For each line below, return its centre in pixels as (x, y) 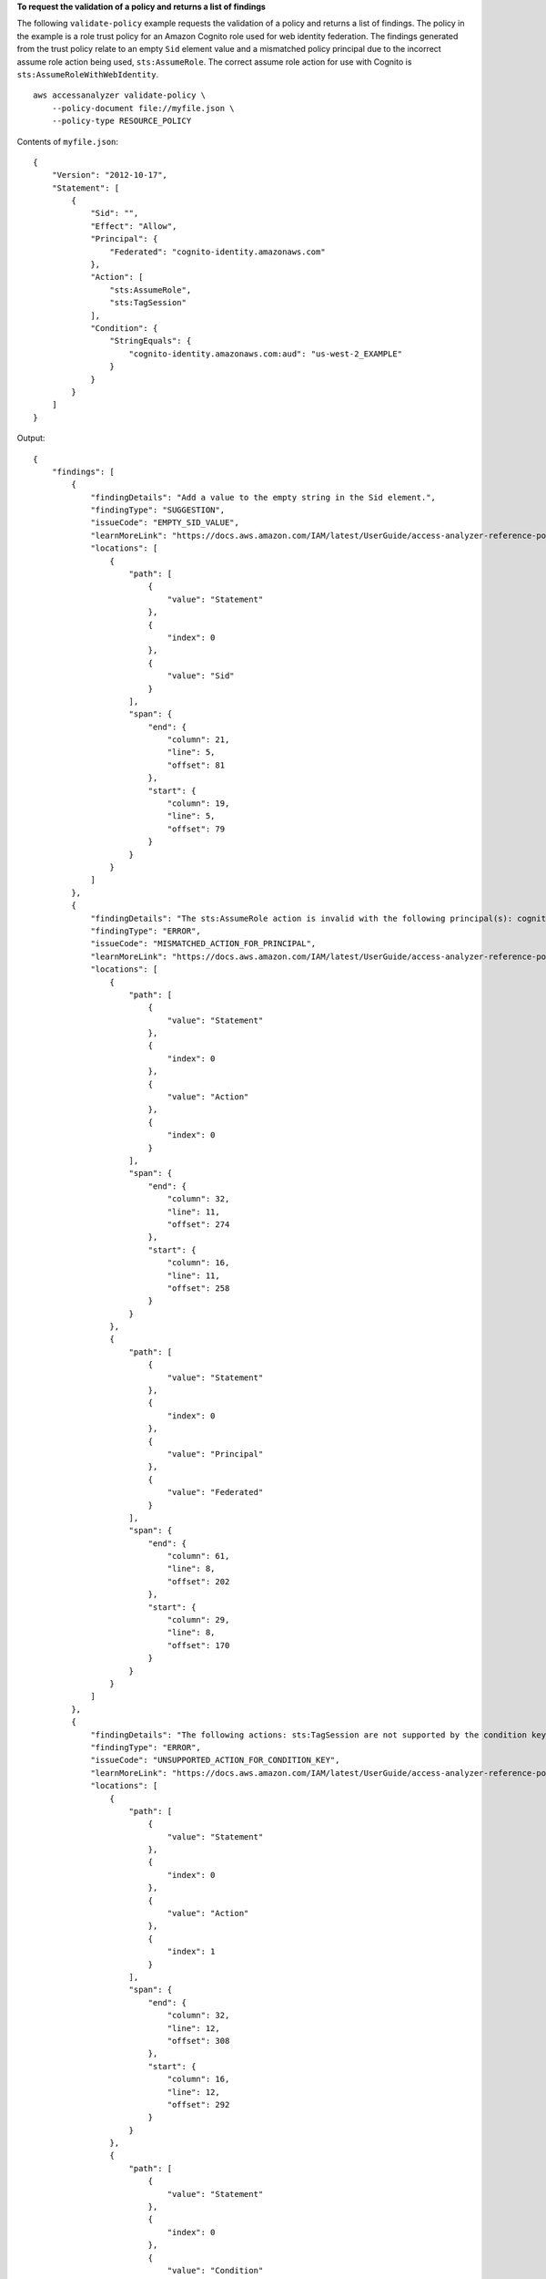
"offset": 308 (198, 2041)
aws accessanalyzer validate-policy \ (120, 95)
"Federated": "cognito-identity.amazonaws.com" (218, 252)
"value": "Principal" (215, 1454)
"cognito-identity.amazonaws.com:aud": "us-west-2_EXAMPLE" (266, 354)
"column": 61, (198, 1556)
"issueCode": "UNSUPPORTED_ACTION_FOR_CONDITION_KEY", (215, 1760)
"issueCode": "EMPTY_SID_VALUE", (165, 523)
